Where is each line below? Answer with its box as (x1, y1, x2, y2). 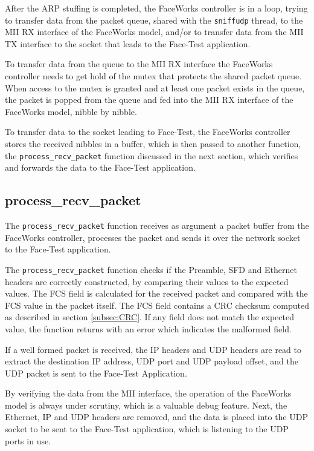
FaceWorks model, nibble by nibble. (5, 105, 137, 117)
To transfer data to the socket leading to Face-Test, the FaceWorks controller (5, 125, 290, 138)
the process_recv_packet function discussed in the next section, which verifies (5, 149, 298, 162)
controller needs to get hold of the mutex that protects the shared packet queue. (5, 70, 302, 82)
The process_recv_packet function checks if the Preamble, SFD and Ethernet (5, 263, 297, 275)
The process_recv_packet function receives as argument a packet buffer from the (5, 219, 309, 232)
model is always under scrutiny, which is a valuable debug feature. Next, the (5, 398, 287, 411)
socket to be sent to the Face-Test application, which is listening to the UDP (5, 423, 289, 435)
